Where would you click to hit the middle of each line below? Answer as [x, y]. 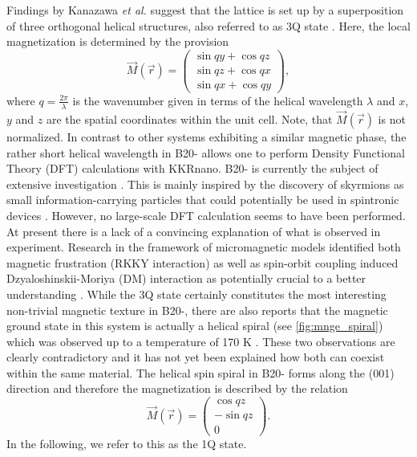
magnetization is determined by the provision [118, 41]
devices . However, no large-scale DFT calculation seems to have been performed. [206, 215]
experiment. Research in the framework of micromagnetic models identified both [204, 247]
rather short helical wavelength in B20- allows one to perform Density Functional [206, 152]
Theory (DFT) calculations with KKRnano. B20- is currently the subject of [192, 168]
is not [392, 118]
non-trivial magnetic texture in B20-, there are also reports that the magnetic [197, 310]
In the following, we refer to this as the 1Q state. [127, 444]
